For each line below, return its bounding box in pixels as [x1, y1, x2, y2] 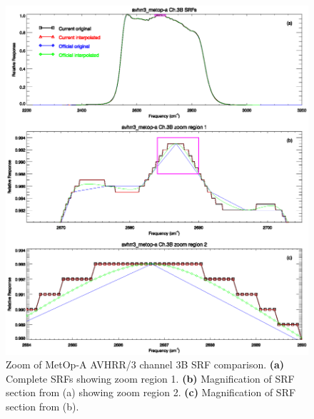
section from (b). [6, 398, 79, 413]
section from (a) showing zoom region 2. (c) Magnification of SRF [6, 385, 296, 400]
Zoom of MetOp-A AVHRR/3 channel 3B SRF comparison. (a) [6, 357, 285, 372]
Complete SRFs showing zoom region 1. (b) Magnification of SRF [6, 371, 295, 386]
